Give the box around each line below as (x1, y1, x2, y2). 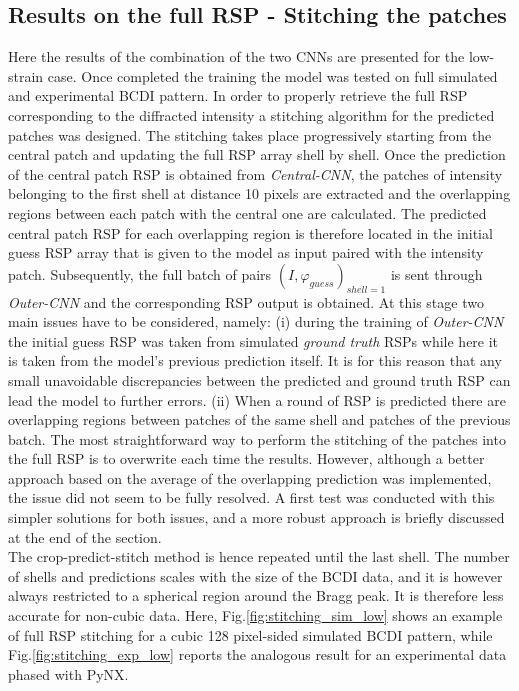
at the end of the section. (8, 526, 162, 547)
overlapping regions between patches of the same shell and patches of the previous (8, 409, 511, 430)
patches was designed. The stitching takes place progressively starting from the (8, 124, 492, 145)
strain (8, 65, 44, 86)
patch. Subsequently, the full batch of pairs (8, 263, 272, 284)
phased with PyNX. (8, 663, 129, 684)
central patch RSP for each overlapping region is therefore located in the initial (8, 222, 493, 243)
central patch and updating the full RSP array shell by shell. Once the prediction (8, 144, 506, 165)
